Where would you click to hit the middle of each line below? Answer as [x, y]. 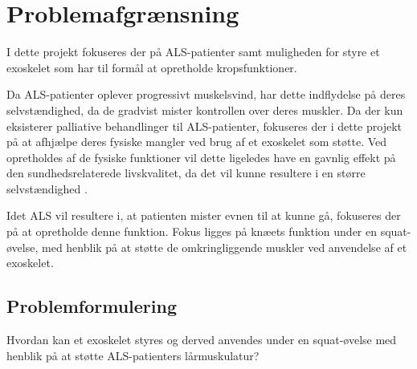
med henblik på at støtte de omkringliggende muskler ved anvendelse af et [225, 247]
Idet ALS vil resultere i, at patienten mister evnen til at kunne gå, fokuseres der [204, 215]
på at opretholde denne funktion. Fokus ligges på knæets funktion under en [192, 231]
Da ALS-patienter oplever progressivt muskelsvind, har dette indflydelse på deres [206, 94]
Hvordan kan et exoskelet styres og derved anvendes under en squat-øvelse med [202, 340]
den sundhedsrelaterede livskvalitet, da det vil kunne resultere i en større [186, 173]
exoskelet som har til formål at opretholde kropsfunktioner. [152, 67]
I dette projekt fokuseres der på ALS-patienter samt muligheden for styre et [193, 52]
